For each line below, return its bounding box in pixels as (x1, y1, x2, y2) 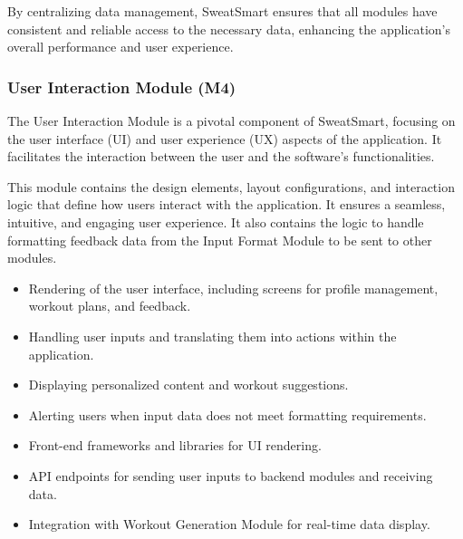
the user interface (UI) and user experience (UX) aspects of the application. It (7, 129, 442, 148)
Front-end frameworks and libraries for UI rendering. (28, 436, 322, 455)
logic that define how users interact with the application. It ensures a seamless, (7, 195, 446, 214)
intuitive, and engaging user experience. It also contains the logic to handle (7, 212, 424, 231)
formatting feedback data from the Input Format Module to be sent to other (7, 230, 432, 249)
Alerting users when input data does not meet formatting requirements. (28, 405, 427, 424)
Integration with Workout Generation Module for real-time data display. (28, 515, 430, 534)
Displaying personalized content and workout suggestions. (28, 375, 349, 394)
